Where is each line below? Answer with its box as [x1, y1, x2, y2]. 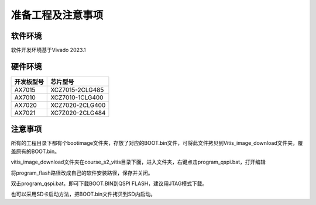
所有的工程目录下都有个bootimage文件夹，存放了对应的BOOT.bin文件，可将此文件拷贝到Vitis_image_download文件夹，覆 [11, 140, 303, 147]
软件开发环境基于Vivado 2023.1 [11, 47, 86, 54]
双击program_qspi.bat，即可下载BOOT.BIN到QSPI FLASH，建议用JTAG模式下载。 [11, 180, 208, 187]
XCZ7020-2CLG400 [50, 101, 106, 109]
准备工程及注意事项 [11, 9, 104, 22]
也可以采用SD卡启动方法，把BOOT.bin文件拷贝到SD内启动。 [11, 190, 156, 198]
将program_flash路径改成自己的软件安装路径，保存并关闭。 [11, 169, 153, 176]
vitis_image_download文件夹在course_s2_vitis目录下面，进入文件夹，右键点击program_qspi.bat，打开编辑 [11, 158, 266, 166]
